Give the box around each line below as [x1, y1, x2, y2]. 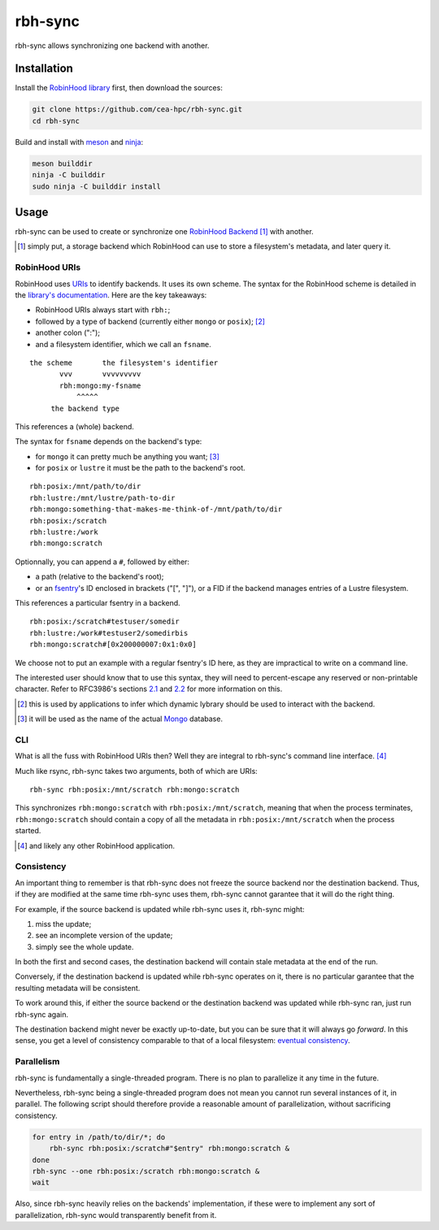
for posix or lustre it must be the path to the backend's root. [35, 463, 246, 473]
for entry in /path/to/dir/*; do [32, 1132, 166, 1141]
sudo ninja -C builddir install [32, 181, 162, 191]
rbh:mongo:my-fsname [59, 380, 141, 390]
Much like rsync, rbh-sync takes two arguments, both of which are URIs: [15, 766, 258, 776]
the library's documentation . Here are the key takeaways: [15, 290, 207, 300]
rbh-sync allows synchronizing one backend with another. [15, 41, 210, 50]
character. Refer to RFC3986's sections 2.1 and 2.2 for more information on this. [15, 684, 283, 694]
